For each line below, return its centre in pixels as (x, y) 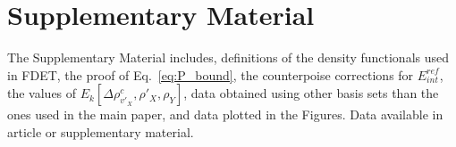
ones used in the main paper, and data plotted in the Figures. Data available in (225, 114)
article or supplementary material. (101, 131)
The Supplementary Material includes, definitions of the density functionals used (228, 57)
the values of (42, 93)
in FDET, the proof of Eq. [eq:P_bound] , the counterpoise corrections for (211, 74)
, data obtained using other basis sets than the (311, 93)
